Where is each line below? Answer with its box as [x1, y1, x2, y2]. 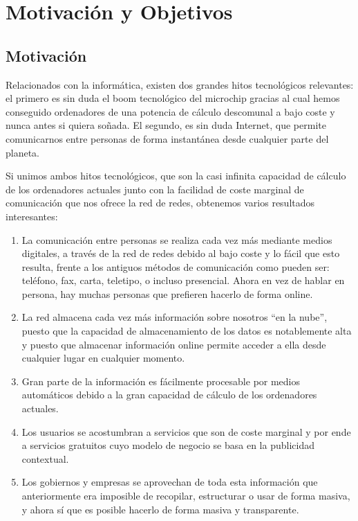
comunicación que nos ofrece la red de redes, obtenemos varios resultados [6, 195, 315, 210]
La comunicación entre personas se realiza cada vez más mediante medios [21, 232, 332, 247]
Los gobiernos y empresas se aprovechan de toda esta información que [21, 475, 318, 489]
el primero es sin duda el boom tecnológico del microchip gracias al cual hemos [6, 91, 340, 105]
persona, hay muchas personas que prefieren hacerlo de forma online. [21, 286, 313, 301]
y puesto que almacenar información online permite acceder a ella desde [21, 337, 326, 351]
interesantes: [6, 209, 58, 223]
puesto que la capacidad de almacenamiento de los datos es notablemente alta [21, 324, 352, 338]
